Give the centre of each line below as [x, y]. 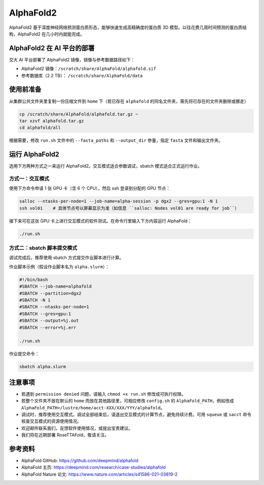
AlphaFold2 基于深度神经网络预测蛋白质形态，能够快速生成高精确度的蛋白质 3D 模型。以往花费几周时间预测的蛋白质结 [128, 27]
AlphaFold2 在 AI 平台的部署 [52, 48]
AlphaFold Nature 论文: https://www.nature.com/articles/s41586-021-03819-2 [99, 474]
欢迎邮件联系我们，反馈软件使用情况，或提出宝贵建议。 [77, 428]
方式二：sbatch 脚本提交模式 [43, 248]
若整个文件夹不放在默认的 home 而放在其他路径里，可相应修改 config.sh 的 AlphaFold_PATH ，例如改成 [128, 401]
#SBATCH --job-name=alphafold [55, 286]
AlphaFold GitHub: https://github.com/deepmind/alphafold [80, 461]
